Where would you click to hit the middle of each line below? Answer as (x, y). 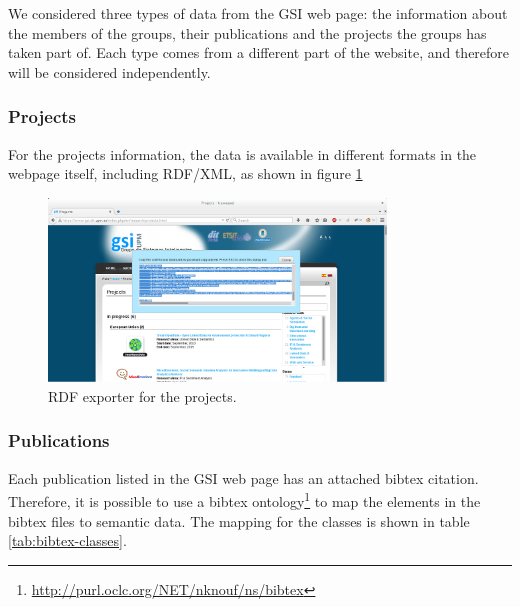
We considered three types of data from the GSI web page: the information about (258, 13)
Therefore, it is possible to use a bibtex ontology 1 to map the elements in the (244, 499)
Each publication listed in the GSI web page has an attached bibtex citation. (243, 477)
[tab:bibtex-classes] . (67, 540)
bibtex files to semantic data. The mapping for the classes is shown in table (239, 520)
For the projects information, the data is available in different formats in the (242, 153)
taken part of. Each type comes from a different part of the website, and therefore (259, 52)
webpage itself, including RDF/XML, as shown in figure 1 (185, 173)
